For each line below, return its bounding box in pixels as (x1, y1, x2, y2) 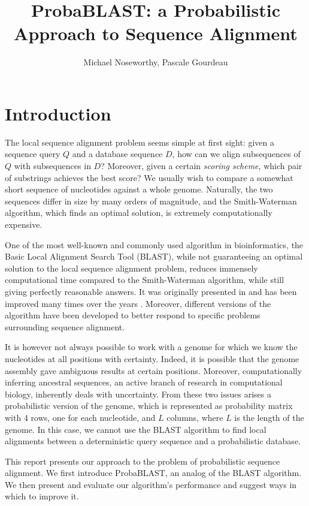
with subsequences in (14, 159, 91, 172)
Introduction (5, 101, 111, 125)
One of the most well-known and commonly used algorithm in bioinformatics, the (5, 238, 304, 251)
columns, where (166, 411, 223, 423)
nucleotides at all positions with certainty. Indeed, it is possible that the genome (5, 352, 299, 365)
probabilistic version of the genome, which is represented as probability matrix (5, 399, 293, 412)
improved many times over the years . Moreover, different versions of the (5, 297, 271, 309)
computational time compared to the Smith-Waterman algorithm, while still (5, 273, 284, 286)
